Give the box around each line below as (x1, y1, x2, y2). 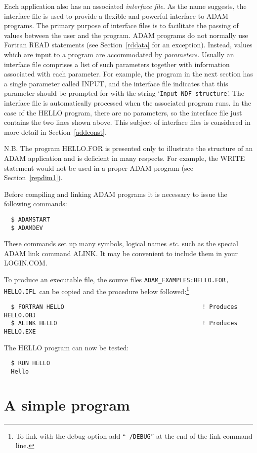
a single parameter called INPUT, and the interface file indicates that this (4, 78, 228, 88)
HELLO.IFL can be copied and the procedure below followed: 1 (4, 284, 189, 296)
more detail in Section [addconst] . (4, 126, 107, 137)
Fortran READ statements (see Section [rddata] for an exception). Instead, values (4, 39, 253, 50)
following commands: (4, 198, 67, 209)
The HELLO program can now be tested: (4, 342, 129, 352)
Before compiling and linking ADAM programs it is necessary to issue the (4, 189, 227, 199)
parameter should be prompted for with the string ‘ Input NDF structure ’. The (4, 88, 245, 98)
